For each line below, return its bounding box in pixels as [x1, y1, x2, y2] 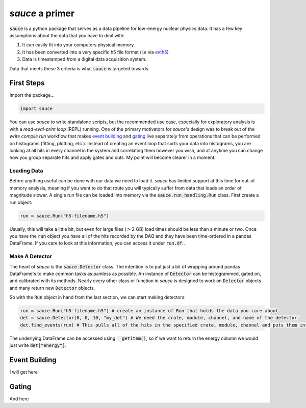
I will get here [9, 369, 38, 375]
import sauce [20, 106, 53, 112]
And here [9, 396, 29, 402]
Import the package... [9, 92, 55, 98]
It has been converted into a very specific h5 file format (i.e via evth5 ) [22, 49, 169, 55]
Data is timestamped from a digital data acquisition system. [22, 56, 147, 62]
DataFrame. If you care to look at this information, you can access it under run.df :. [9, 240, 185, 247]
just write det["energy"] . [9, 342, 66, 348]
